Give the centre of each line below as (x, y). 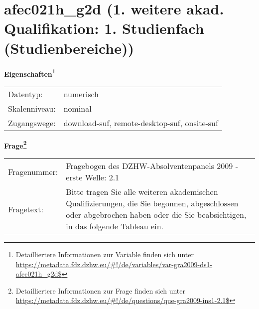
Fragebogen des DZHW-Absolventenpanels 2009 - (152, 166)
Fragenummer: (33, 171)
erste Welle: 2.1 (93, 177)
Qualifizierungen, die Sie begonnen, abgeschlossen (152, 203)
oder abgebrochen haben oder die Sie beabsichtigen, (156, 215)
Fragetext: (26, 209)
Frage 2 (15, 145)
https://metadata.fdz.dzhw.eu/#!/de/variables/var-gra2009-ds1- (114, 264)
